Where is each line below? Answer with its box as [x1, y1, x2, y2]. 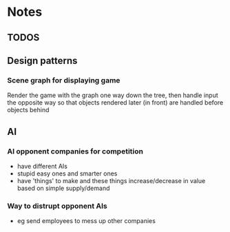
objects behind [7, 106, 50, 114]
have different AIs [17, 162, 67, 170]
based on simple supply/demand [17, 184, 110, 192]
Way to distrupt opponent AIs [7, 201, 108, 211]
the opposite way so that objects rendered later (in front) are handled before [7, 98, 224, 107]
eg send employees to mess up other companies [17, 217, 156, 225]
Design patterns [7, 54, 78, 66]
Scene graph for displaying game [7, 75, 121, 85]
